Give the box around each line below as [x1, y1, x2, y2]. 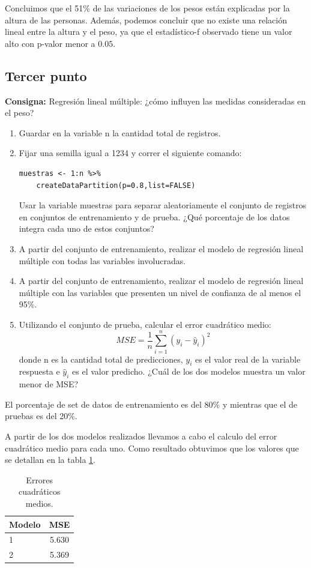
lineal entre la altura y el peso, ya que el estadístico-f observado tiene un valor [5, 25, 292, 38]
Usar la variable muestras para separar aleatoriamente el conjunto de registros [19, 199, 307, 211]
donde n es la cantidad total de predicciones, [19, 352, 183, 365]
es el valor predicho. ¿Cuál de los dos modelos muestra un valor [72, 365, 306, 378]
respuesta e [19, 365, 60, 378]
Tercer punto [5, 66, 87, 85]
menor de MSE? [19, 378, 79, 390]
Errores [26, 473, 53, 486]
